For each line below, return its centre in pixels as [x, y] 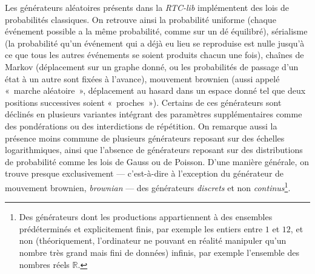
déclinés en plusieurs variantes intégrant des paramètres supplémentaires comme [154, 114]
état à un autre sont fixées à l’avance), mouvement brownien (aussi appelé [142, 78]
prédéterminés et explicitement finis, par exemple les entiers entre [141, 228]
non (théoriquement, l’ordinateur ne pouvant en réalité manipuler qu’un [153, 240]
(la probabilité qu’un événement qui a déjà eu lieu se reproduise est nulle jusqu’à [155, 43]
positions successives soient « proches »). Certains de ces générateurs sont [143, 102]
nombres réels [44, 264]
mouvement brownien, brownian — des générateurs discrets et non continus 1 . [148, 186]
